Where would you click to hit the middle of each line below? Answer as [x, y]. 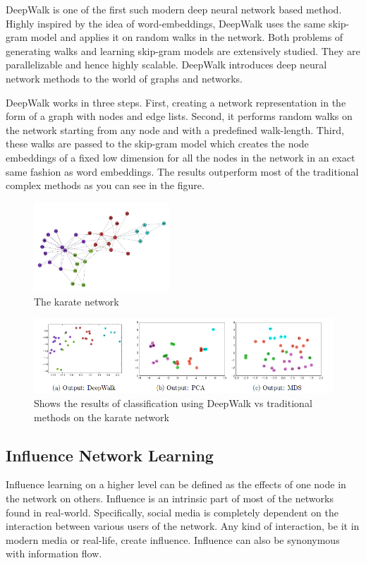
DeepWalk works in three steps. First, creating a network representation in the [176, 102]
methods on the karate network [102, 417]
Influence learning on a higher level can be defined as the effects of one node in [176, 484]
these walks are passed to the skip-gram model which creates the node [157, 144]
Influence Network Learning [110, 455]
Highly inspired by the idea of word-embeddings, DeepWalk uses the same [166, 23]
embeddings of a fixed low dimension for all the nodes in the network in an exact [181, 157]
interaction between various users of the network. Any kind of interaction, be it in [183, 526]
